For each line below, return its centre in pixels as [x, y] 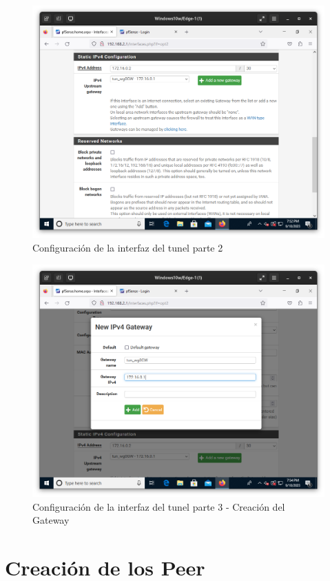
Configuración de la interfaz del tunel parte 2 [128, 248]
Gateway [51, 520]
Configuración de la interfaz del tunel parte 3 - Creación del [159, 506]
